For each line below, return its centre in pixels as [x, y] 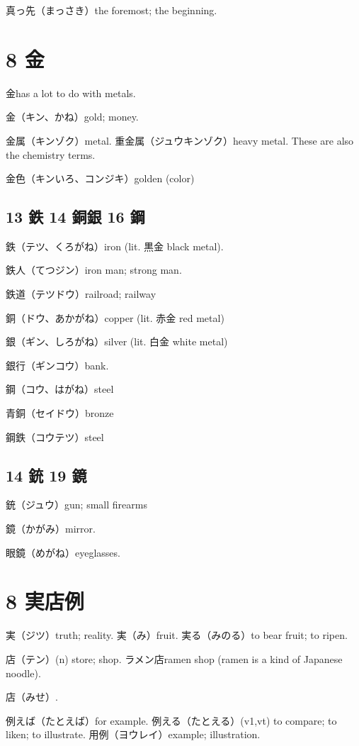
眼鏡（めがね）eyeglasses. [63, 552]
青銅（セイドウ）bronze [60, 413]
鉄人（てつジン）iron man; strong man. [94, 270]
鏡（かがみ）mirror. [51, 529]
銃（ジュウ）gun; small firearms [76, 505]
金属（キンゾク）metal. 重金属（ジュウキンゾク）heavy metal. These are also [180, 140]
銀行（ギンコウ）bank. [57, 365]
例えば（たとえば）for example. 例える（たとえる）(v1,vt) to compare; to [171, 720]
